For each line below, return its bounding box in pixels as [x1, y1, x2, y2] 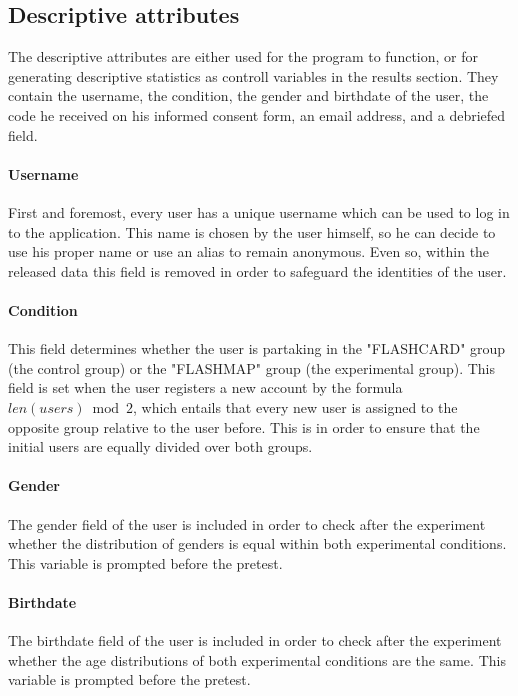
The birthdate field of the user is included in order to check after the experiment [8, 630, 502, 651]
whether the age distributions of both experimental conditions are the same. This [8, 649, 506, 670]
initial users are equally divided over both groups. [8, 436, 313, 457]
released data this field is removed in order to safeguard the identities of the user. [8, 260, 507, 281]
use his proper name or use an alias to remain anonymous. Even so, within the [8, 241, 490, 262]
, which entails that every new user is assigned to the [133, 396, 458, 417]
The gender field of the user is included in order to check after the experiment [8, 513, 486, 534]
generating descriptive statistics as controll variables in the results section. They [8, 65, 499, 86]
